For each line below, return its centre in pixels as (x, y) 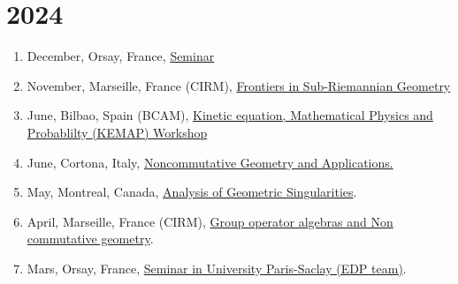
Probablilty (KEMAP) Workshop (117, 132)
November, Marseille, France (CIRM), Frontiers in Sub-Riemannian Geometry (239, 85)
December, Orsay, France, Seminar (121, 56)
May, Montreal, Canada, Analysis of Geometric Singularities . (192, 192)
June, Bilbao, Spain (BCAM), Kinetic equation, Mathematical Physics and (230, 115)
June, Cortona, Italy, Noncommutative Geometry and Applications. (210, 162)
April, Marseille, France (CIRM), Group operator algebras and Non (210, 221)
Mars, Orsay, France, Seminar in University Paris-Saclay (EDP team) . (217, 268)
